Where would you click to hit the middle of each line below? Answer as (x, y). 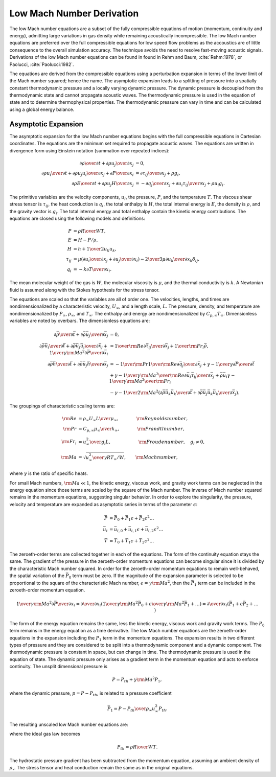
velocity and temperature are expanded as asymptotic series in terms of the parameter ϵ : (103, 504)
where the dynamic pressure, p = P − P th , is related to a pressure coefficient (90, 694)
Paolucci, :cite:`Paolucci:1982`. (42, 64)
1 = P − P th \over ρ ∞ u (133, 709)
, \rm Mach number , (151, 457)
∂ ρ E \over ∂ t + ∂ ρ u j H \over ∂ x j (103, 184)
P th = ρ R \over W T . (137, 748)
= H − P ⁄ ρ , (86, 240)
